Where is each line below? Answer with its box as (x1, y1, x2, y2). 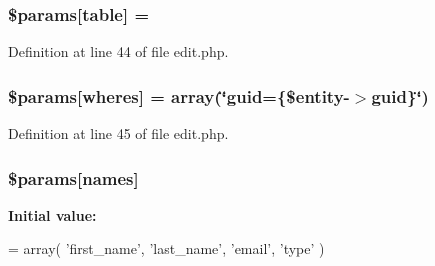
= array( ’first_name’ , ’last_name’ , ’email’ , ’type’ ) (8, 238, 325, 259)
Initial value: (8, 204, 97, 225)
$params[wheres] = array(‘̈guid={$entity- (8, 83, 350, 108)
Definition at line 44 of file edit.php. (8, 41, 229, 62)
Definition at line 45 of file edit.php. (8, 123, 229, 144)
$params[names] (8, 165, 139, 190)
